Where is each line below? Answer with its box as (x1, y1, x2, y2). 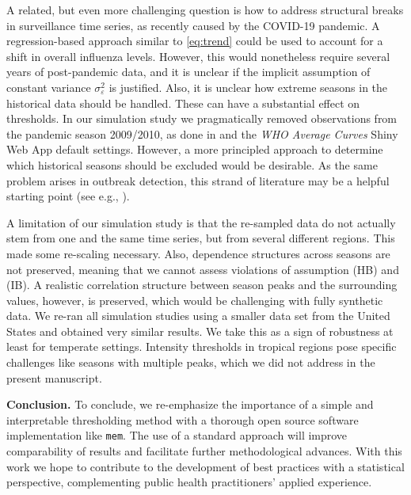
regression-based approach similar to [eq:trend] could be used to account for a (6, 32, 383, 49)
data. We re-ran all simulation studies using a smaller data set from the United (6, 307, 390, 324)
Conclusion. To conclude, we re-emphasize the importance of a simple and (6, 396, 374, 413)
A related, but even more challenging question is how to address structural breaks (6, 2, 404, 17)
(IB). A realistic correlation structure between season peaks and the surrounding (6, 276, 398, 293)
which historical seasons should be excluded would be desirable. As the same (6, 156, 378, 173)
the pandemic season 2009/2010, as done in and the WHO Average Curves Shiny (6, 125, 398, 142)
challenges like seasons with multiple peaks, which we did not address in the (6, 354, 375, 371)
